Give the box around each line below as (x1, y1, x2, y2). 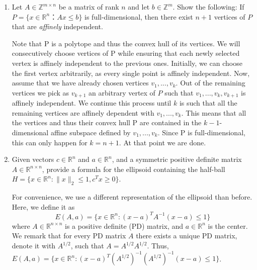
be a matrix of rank (58, 2, 119, 12)
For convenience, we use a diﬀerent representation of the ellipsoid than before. (12, 192, 252, 202)
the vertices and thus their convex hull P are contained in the (12, 117, 202, 128)
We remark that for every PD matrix (12, 230, 126, 241)
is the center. (208, 220, 248, 231)
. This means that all (181, 107, 246, 118)
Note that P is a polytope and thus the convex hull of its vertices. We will (12, 38, 240, 48)
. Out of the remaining (176, 77, 245, 88)
